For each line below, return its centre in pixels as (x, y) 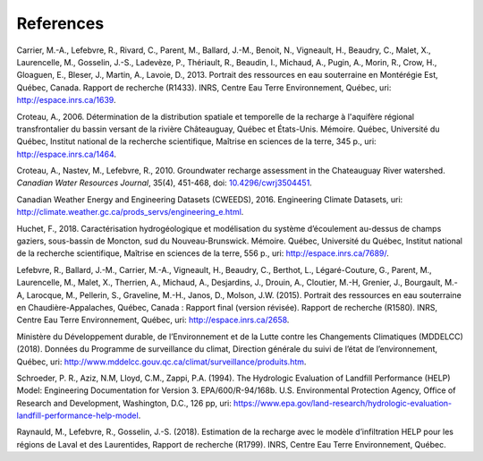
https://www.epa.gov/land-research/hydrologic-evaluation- (343, 403)
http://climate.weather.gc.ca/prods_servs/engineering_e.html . (130, 212)
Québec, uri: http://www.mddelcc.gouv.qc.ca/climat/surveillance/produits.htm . (161, 362)
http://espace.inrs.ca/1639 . (66, 100)
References (60, 23)
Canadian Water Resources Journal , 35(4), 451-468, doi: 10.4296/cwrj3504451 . (164, 183)
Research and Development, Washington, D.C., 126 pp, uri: (124, 403)
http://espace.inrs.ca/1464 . (66, 154)
